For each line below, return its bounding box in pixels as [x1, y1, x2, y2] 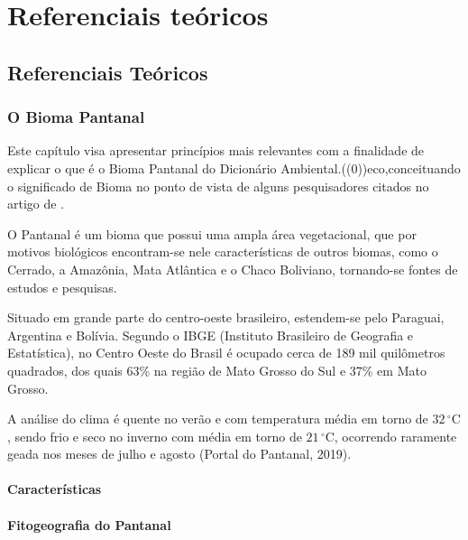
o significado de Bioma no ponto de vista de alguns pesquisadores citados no [7, 176, 429, 195]
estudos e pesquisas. [7, 277, 117, 296]
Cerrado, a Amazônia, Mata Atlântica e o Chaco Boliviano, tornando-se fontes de [7, 259, 458, 278]
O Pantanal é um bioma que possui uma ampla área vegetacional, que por [7, 224, 417, 243]
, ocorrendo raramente [334, 426, 457, 445]
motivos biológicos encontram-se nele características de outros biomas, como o [7, 242, 438, 261]
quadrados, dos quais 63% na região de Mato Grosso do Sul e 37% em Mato [7, 360, 427, 379]
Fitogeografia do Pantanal [7, 515, 171, 534]
